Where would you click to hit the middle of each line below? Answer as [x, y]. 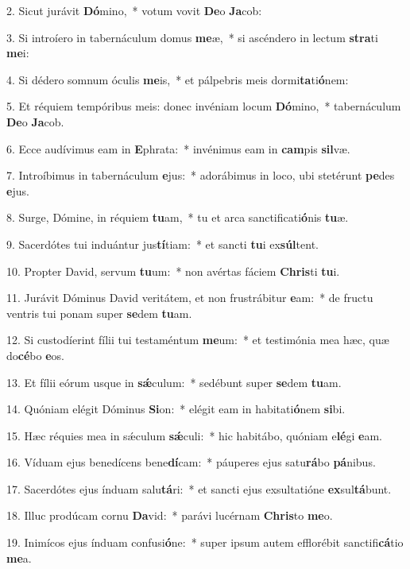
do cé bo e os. [35, 355]
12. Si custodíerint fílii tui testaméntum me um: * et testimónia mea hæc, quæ [198, 340]
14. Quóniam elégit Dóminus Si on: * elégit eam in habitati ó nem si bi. [176, 409]
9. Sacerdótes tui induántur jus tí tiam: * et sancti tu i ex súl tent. [162, 244]
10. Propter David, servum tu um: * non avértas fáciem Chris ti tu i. [173, 271]
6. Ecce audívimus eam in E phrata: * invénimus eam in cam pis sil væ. [178, 148]
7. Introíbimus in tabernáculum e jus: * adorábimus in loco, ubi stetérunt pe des [201, 175]
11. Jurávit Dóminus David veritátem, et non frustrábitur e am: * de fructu [190, 298]
